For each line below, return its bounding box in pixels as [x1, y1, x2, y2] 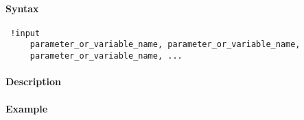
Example [5, 101, 48, 115]
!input [10, 28, 40, 38]
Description [5, 74, 62, 89]
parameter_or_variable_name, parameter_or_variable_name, [30, 40, 301, 50]
